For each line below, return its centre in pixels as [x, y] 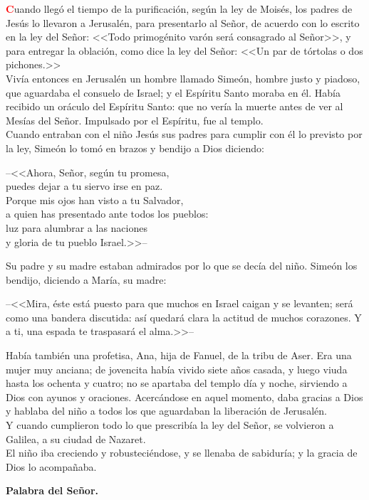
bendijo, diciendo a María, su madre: [86, 279]
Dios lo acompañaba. [51, 466]
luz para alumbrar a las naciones [77, 227]
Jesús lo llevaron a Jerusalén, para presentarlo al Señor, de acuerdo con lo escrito [183, 22]
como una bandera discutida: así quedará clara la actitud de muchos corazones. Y [184, 317]
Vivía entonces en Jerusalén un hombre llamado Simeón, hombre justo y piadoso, [183, 78]
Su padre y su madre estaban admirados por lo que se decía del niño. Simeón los [182, 266]
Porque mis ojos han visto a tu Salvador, [95, 200]
